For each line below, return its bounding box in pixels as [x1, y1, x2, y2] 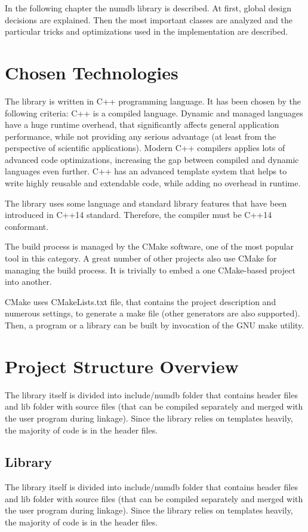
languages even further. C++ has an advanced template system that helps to [5, 165, 287, 177]
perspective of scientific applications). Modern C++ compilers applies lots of [5, 142, 285, 154]
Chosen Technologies [5, 60, 178, 84]
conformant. [5, 220, 49, 232]
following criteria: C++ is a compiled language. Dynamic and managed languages [5, 106, 303, 119]
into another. [5, 275, 53, 288]
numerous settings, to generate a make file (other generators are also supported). [5, 307, 300, 319]
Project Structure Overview [5, 353, 239, 378]
